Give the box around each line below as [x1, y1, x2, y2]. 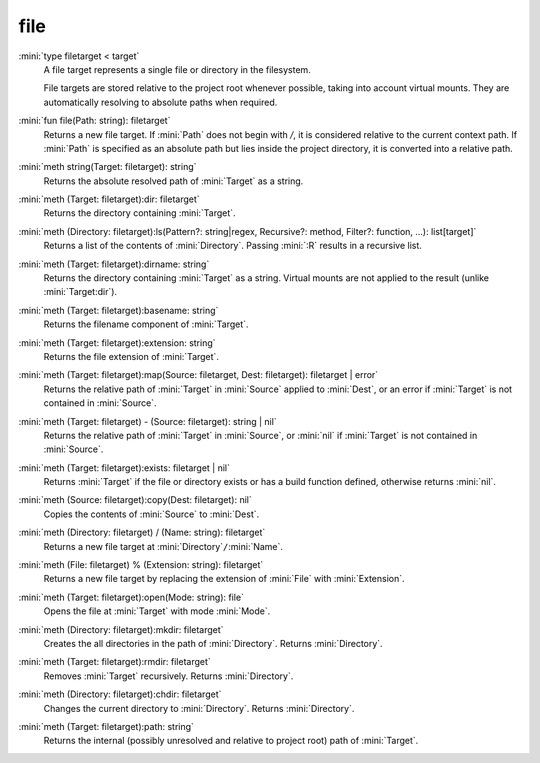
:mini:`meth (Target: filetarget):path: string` [18, 720, 195, 732]
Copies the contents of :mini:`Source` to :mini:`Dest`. [43, 508, 260, 520]
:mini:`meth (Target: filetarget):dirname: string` [18, 258, 210, 270]
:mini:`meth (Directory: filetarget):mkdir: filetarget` [18, 623, 224, 635]
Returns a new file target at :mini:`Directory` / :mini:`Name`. [43, 540, 284, 552]
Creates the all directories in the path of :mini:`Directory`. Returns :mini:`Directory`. [43, 638, 384, 649]
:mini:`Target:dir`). [43, 286, 118, 298]
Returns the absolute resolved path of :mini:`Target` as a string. [43, 175, 304, 187]
